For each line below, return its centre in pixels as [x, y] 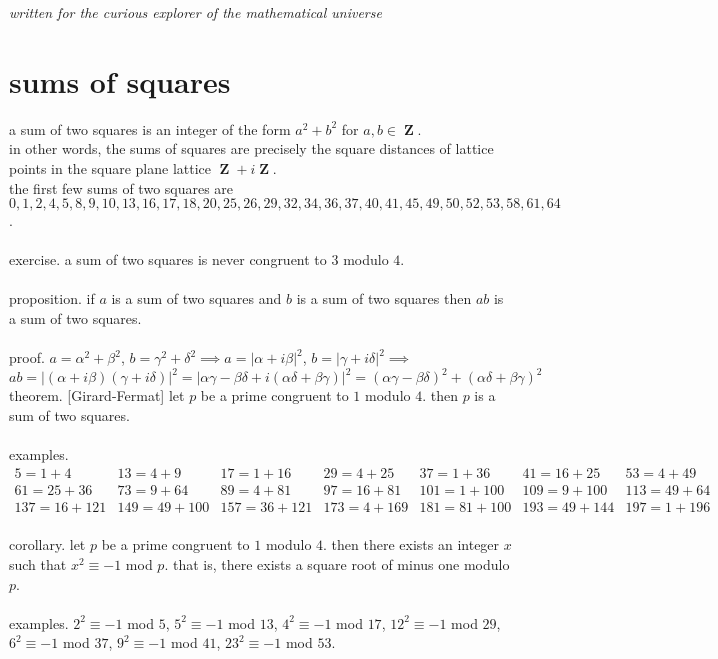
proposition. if [52, 298]
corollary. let [47, 544]
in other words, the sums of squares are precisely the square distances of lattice [251, 148]
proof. [27, 357]
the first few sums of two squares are [121, 187]
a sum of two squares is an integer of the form [150, 128]
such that [38, 564]
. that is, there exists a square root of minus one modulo [337, 564]
